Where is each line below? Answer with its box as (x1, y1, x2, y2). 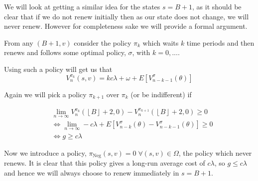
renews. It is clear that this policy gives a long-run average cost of (4, 158, 205, 168)
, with (132, 47, 150, 58)
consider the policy (74, 37, 131, 48)
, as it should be (192, 1, 242, 11)
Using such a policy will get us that (4, 63, 113, 74)
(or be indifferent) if (130, 89, 192, 99)
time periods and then (186, 37, 255, 48)
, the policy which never (178, 147, 252, 158)
